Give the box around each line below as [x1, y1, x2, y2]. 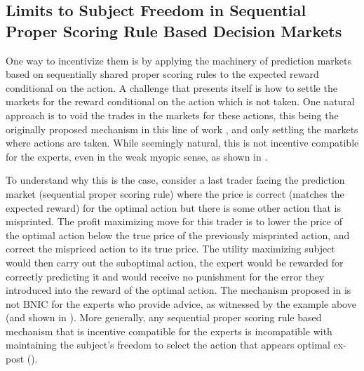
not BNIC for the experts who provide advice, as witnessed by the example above [6, 296, 356, 311]
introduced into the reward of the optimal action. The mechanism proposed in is [6, 283, 351, 297]
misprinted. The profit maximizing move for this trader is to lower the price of [6, 214, 342, 229]
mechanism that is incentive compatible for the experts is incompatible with [6, 323, 332, 338]
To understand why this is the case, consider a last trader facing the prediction [6, 173, 345, 187]
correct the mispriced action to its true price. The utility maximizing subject [6, 241, 335, 256]
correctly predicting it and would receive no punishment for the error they [6, 269, 325, 283]
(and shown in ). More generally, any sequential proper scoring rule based [6, 310, 322, 325]
